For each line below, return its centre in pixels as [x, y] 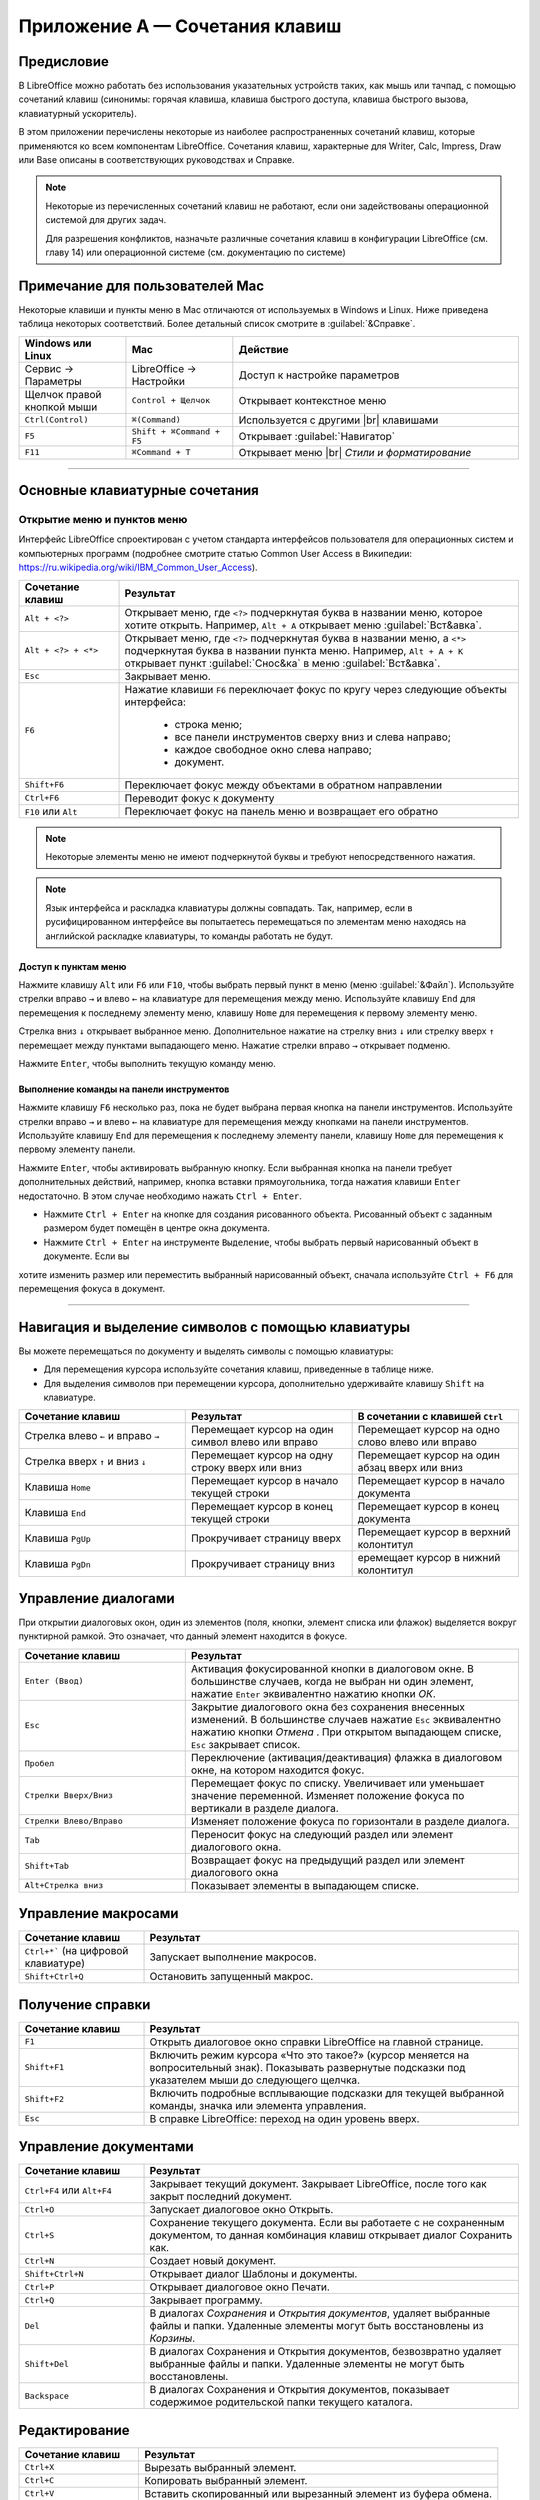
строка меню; [208, 724]
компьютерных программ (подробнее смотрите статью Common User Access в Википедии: [215, 553]
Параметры [53, 381]
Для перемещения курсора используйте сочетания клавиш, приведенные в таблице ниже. [238, 1369]
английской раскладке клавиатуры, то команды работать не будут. [189, 936]
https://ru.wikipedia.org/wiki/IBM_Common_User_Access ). [138, 567]
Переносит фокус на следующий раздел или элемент [322, 1834]
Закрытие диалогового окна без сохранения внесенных [327, 1707]
